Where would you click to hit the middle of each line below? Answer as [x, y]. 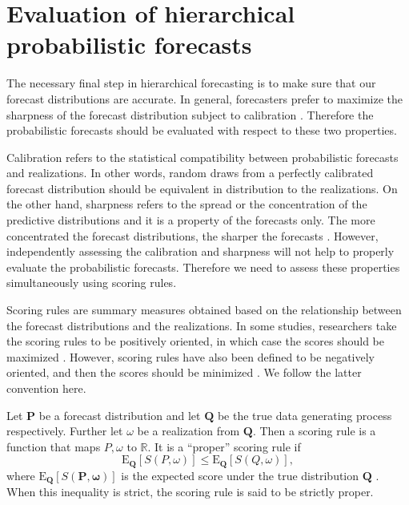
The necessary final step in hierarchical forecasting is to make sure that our [191, 83]
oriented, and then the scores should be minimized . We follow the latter [184, 372]
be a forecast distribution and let [120, 415]
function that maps [54, 446]
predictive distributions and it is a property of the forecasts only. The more [191, 220]
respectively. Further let [65, 431]
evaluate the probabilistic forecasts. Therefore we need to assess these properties [203, 267]
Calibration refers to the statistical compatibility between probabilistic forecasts [202, 157]
